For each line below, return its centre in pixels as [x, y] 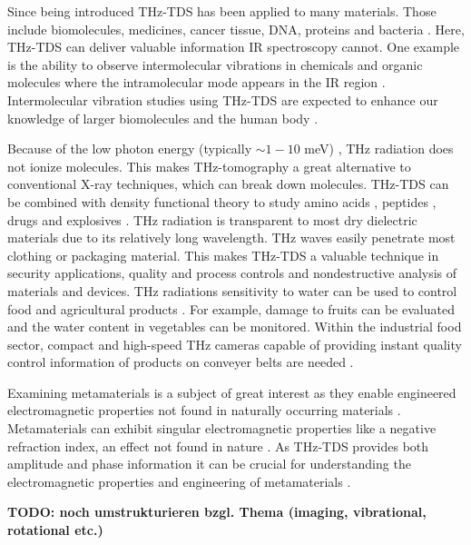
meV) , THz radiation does [379, 149]
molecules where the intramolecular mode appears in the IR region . [196, 82]
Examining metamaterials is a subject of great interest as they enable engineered [232, 392]
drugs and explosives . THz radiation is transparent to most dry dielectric [212, 219]
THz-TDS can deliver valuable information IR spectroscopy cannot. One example [234, 47]
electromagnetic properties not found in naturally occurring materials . [204, 410]
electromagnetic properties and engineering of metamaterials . [179, 481]
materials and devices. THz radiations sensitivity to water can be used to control [232, 290]
